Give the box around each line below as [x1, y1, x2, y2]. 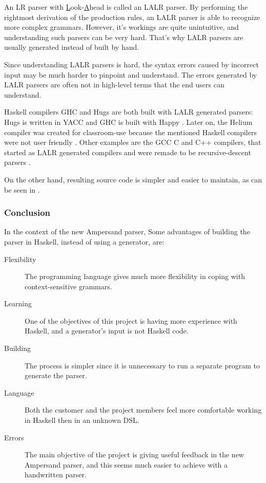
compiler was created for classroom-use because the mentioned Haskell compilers [4, 126, 257, 137]
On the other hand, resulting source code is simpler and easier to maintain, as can [4, 174, 262, 184]
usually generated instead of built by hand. [4, 42, 139, 52]
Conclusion [4, 206, 50, 219]
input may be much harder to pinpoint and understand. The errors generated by [4, 69, 257, 80]
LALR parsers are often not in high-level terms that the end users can [4, 79, 224, 90]
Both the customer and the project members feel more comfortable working [25, 404, 262, 415]
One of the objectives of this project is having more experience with [25, 315, 237, 326]
